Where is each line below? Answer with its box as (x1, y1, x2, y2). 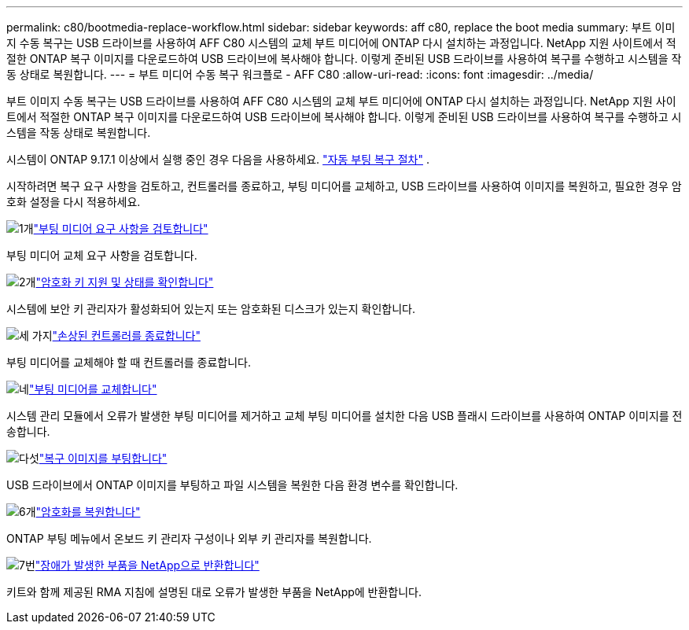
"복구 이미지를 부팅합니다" (39, 451, 168, 465)
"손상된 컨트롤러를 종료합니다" (52, 329, 201, 342)
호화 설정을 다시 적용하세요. (6, 195, 141, 208)
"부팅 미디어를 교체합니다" (28, 382, 157, 396)
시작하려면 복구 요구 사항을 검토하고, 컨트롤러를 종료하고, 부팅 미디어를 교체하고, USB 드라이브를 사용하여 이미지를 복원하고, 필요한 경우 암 (6, 179, 682, 193)
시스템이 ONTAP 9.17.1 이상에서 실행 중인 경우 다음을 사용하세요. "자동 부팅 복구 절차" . (6, 153, 429, 166)
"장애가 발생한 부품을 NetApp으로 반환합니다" (35, 558, 260, 572)
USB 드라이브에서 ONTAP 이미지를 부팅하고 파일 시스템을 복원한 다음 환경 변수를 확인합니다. (6, 478, 459, 492)
